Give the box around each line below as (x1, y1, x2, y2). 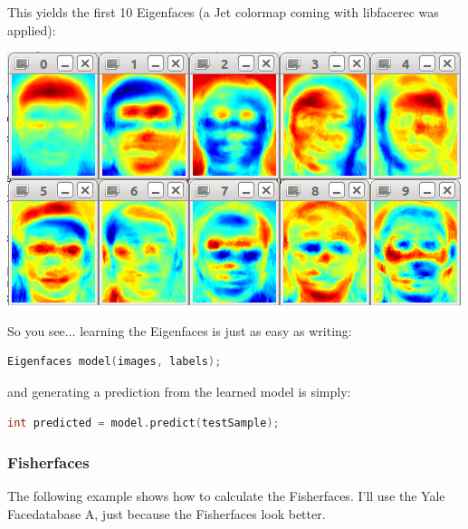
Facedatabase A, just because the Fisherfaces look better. (7, 504, 326, 523)
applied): (7, 20, 56, 39)
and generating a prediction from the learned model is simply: (7, 381, 351, 400)
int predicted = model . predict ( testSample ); (7, 416, 280, 429)
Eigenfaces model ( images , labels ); (7, 355, 222, 369)
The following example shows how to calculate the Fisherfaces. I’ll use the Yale (7, 486, 445, 505)
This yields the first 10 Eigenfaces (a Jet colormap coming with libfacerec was (7, 3, 439, 21)
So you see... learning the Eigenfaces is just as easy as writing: (7, 321, 352, 340)
